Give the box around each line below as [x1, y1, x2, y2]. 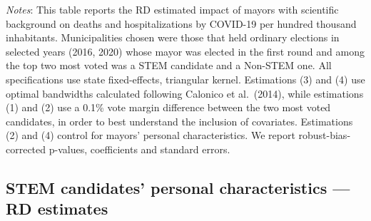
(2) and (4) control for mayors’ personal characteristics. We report [6, 128, 295, 143]
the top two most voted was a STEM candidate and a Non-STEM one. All [6, 58, 332, 73]
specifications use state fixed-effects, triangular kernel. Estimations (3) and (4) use [6, 71, 365, 86]
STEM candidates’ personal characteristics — [6, 176, 350, 198]
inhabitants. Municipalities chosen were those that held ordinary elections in [6, 30, 340, 45]
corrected [6, 141, 46, 156]
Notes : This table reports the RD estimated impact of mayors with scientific [6, 2, 339, 16]
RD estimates [6, 197, 108, 220]
